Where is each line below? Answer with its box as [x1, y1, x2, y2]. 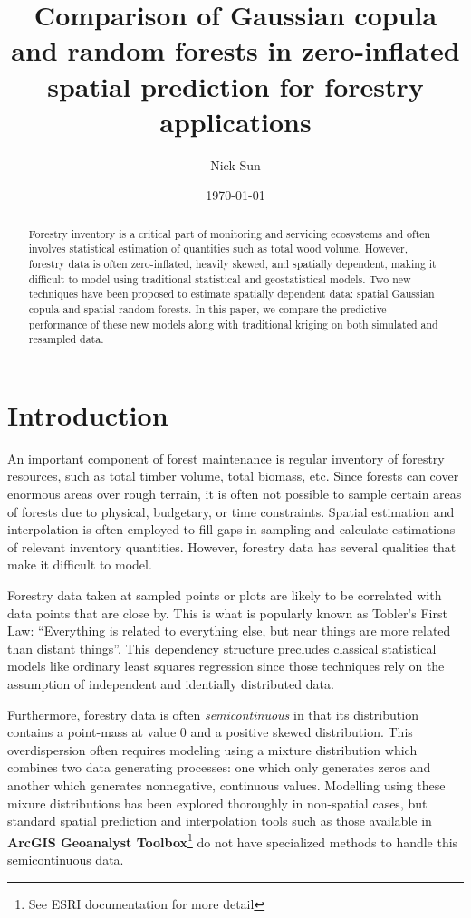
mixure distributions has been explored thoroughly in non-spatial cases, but [7, 793, 428, 812]
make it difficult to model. [7, 555, 152, 574]
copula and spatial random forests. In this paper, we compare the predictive [28, 301, 387, 316]
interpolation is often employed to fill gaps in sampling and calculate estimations [7, 520, 456, 539]
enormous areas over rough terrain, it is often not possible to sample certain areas [7, 484, 462, 503]
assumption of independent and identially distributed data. [7, 674, 334, 693]
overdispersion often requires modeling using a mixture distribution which [7, 740, 418, 759]
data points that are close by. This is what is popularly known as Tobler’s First [7, 603, 447, 622]
